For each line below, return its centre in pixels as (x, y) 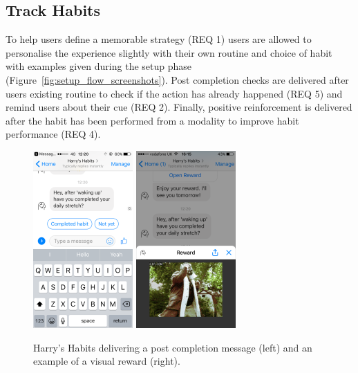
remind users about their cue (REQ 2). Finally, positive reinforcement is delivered (179, 107)
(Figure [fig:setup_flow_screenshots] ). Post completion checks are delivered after (177, 79)
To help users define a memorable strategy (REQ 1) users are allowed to (159, 39)
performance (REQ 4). (53, 134)
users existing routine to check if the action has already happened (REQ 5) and (174, 93)
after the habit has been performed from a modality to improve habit (152, 120)
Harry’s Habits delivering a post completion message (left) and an (173, 347)
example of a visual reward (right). (107, 361)
